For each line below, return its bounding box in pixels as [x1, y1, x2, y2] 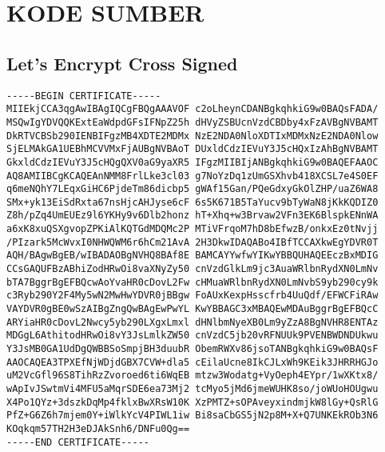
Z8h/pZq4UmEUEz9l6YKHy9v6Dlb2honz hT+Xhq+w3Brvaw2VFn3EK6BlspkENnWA [6, 210, 379, 222]
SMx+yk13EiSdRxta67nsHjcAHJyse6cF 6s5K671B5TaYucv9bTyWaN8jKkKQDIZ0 [6, 196, 379, 208]
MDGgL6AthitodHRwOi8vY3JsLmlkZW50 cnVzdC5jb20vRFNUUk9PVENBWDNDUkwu [6, 330, 379, 342]
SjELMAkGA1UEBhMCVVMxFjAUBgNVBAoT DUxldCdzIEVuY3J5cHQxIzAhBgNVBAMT [6, 143, 379, 155]
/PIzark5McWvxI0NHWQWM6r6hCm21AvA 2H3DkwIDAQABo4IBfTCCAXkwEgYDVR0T [6, 236, 379, 248]
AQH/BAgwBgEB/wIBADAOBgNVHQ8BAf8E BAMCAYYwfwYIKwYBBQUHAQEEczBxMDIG [6, 250, 379, 262]
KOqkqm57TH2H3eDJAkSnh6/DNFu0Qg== [6, 422, 190, 434]
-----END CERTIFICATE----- [6, 436, 149, 448]
